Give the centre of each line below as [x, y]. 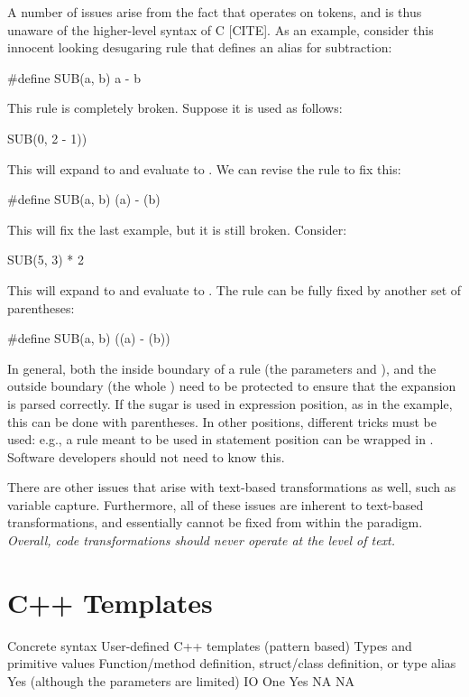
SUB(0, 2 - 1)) [47, 138]
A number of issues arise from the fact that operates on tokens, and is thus [215, 12]
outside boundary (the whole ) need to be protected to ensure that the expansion [232, 386]
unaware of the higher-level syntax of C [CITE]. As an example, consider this [221, 29]
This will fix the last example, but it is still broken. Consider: [177, 229]
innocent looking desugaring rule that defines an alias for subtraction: [200, 47]
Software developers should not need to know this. [146, 456]
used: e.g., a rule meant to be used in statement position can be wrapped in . [221, 439]
